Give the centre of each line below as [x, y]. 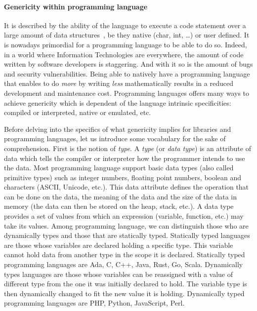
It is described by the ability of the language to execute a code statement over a [125, 25]
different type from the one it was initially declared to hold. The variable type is [126, 284]
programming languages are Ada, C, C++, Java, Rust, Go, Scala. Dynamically [124, 264]
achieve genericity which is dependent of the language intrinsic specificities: [118, 102]
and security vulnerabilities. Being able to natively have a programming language [127, 73]
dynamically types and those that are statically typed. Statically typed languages [127, 235]
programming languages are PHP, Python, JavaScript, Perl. [94, 303]
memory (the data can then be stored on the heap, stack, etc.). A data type [119, 206]
